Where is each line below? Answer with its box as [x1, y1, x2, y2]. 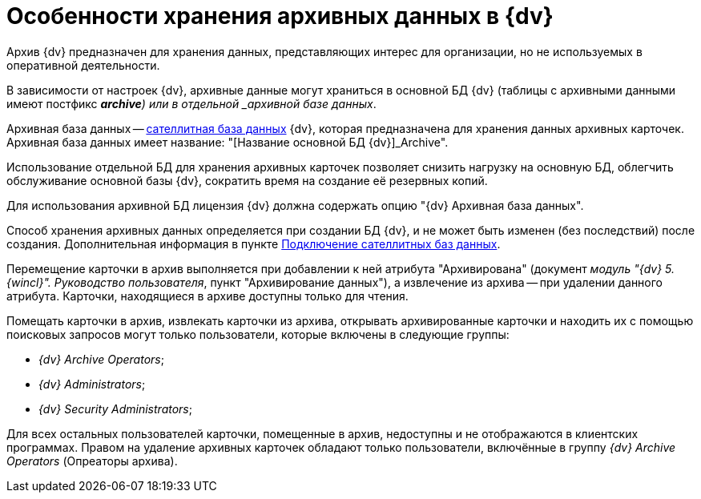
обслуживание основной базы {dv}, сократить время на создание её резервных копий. [6, 173, 488, 187]
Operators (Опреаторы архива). [6, 453, 178, 468]
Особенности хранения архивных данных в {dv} [6, 2, 554, 30]
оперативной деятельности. [6, 58, 160, 72]
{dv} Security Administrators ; [38, 401, 192, 416]
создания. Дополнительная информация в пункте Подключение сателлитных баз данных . [6, 236, 501, 251]
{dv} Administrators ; [38, 376, 146, 391]
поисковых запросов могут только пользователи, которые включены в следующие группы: [6, 327, 510, 341]
